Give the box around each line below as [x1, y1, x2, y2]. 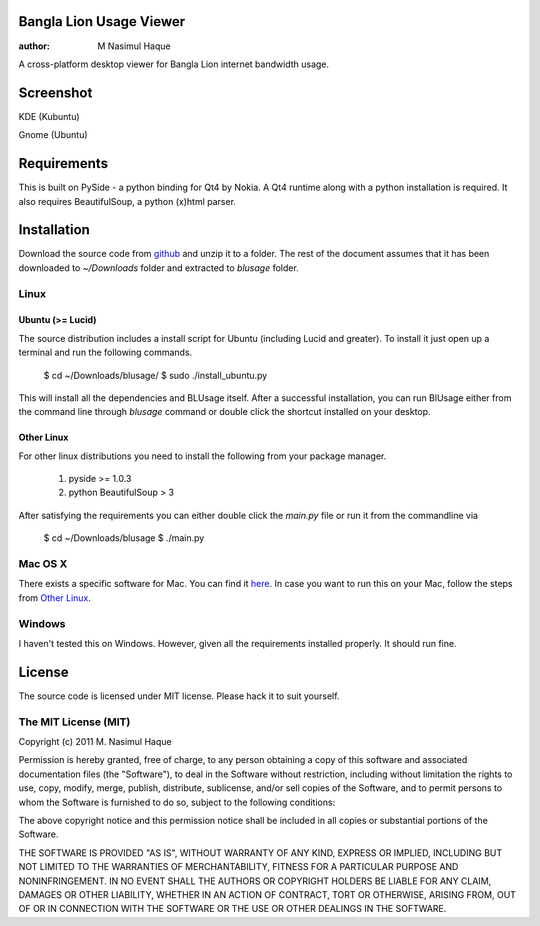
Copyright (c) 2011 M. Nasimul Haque [18, 735, 172, 747]
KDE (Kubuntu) [18, 110, 80, 122]
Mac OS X [18, 557, 68, 571]
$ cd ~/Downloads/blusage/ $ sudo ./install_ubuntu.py [43, 369, 268, 381]
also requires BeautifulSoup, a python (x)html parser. [18, 195, 237, 207]
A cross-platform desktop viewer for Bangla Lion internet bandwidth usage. [18, 58, 330, 70]
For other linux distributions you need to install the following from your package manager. [18, 450, 387, 462]
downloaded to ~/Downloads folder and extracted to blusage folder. [18, 261, 299, 274]
